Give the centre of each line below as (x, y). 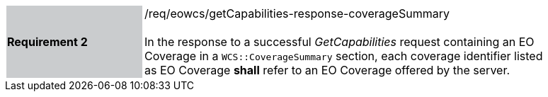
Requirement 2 (47, 42)
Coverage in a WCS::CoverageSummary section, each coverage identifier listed (344, 56)
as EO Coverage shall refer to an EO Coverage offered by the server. (327, 70)
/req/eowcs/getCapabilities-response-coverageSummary (297, 13)
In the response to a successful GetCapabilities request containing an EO (339, 42)
